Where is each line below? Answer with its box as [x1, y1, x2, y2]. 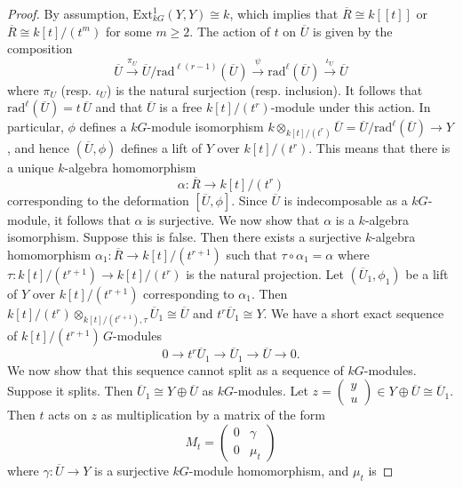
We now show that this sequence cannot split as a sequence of [7, 360, 344, 379]
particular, [7, 117, 64, 136]
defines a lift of [120, 139, 203, 157]
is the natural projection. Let [186, 265, 344, 284]
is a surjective [94, 461, 169, 480]
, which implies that [229, 4, 339, 22]
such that [226, 245, 277, 264]
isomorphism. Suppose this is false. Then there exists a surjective [7, 228, 362, 246]
